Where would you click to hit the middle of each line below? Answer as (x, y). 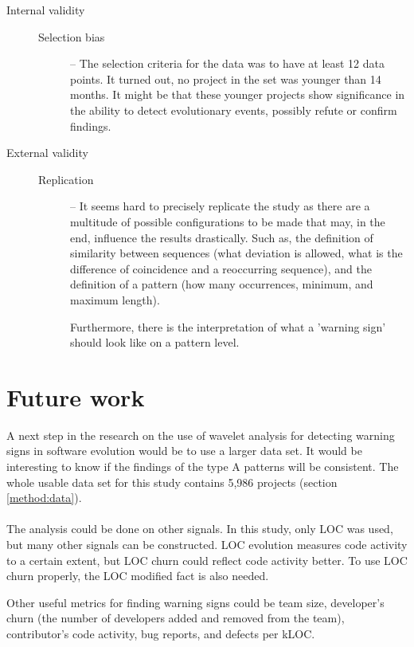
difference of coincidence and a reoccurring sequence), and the (221, 268)
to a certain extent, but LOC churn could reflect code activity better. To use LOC (207, 560)
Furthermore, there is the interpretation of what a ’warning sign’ (228, 326)
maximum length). (115, 299)
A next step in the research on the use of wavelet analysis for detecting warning (201, 435)
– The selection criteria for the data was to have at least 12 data (228, 63)
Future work (76, 396)
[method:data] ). (44, 498)
